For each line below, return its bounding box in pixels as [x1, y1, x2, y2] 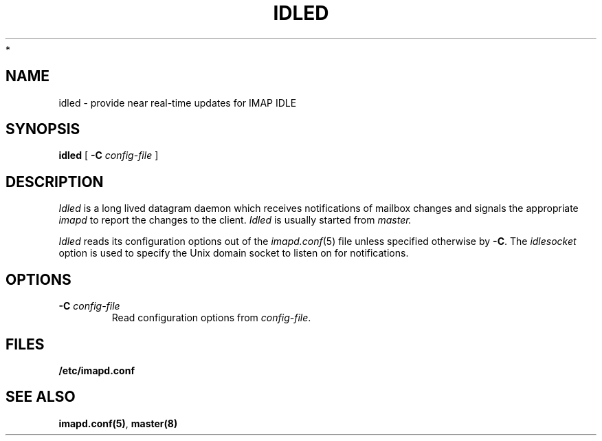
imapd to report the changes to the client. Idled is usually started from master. [58, 214, 412, 226]
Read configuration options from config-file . [111, 312, 311, 324]
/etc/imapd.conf [58, 364, 135, 376]
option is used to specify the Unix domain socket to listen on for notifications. [58, 247, 409, 259]
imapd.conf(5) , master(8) [58, 417, 178, 429]
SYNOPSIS [5, 120, 80, 138]
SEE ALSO [5, 388, 76, 406]
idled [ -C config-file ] [58, 149, 159, 162]
